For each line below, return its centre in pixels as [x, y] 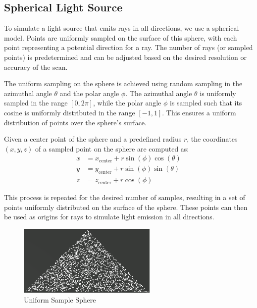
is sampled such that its [206, 103]
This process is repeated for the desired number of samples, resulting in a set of [125, 197]
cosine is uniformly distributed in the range [70, 112]
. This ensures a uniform [199, 112]
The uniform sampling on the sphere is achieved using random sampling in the [123, 83]
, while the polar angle [127, 103]
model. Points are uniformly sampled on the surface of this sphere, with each [121, 37]
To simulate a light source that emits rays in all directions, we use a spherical [122, 28]
